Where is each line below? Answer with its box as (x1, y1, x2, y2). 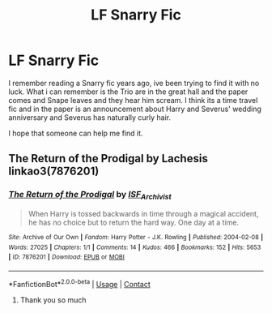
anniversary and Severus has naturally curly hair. (8, 112, 172, 122)
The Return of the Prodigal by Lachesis (8, 152, 208, 165)
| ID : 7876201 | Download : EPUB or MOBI (8, 253, 125, 261)
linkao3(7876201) (8, 165, 100, 178)
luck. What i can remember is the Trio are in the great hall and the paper (8, 87, 249, 96)
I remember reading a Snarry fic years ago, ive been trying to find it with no (8, 78, 260, 88)
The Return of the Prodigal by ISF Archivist (8, 189, 172, 202)
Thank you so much (19, 294, 87, 305)
